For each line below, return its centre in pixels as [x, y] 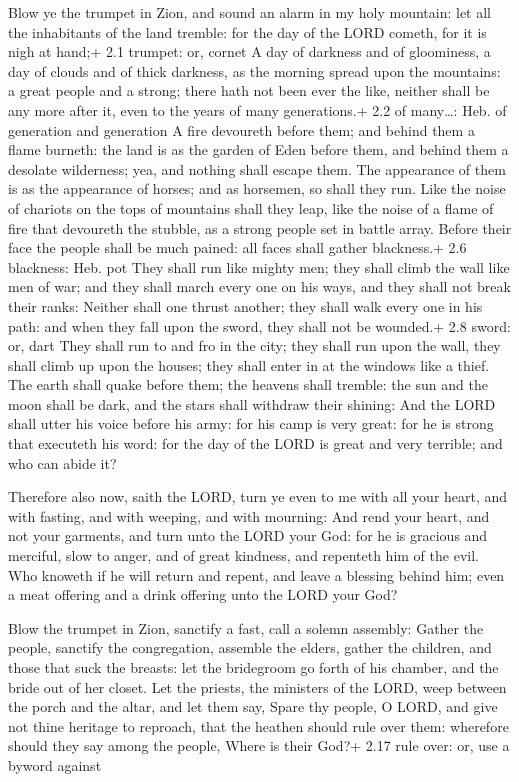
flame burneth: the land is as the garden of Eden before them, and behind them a [258, 149]
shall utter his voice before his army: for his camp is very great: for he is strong [251, 423]
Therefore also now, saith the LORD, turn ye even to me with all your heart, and [258, 496]
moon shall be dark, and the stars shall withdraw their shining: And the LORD [252, 403]
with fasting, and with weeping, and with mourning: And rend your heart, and [249, 515]
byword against [55, 764]
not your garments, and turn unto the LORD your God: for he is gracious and [248, 535]
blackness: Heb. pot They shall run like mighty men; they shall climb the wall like [259, 266]
